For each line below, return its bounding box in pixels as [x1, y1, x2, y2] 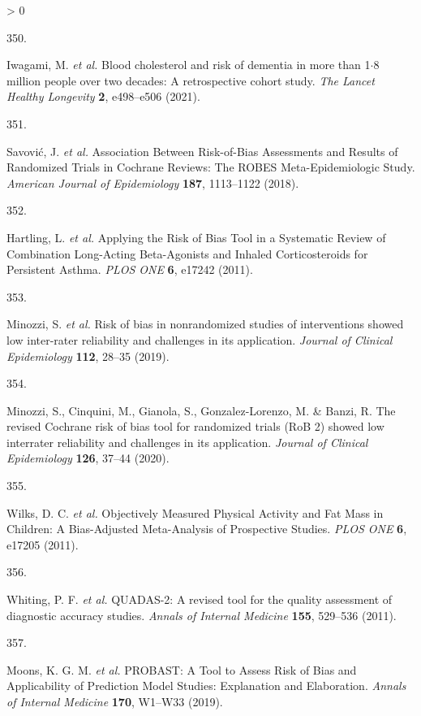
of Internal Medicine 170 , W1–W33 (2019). [6, 693, 223, 709]
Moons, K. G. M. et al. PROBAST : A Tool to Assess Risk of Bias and [6, 661, 357, 678]
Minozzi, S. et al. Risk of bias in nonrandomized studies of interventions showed [6, 315, 404, 332]
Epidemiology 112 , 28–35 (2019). [6, 347, 170, 364]
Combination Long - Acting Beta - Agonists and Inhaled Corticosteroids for [6, 245, 368, 262]
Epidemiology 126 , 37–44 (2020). [6, 449, 170, 466]
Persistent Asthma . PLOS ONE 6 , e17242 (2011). [6, 261, 253, 278]
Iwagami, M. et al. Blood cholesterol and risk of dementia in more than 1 [6, 56, 371, 73]
